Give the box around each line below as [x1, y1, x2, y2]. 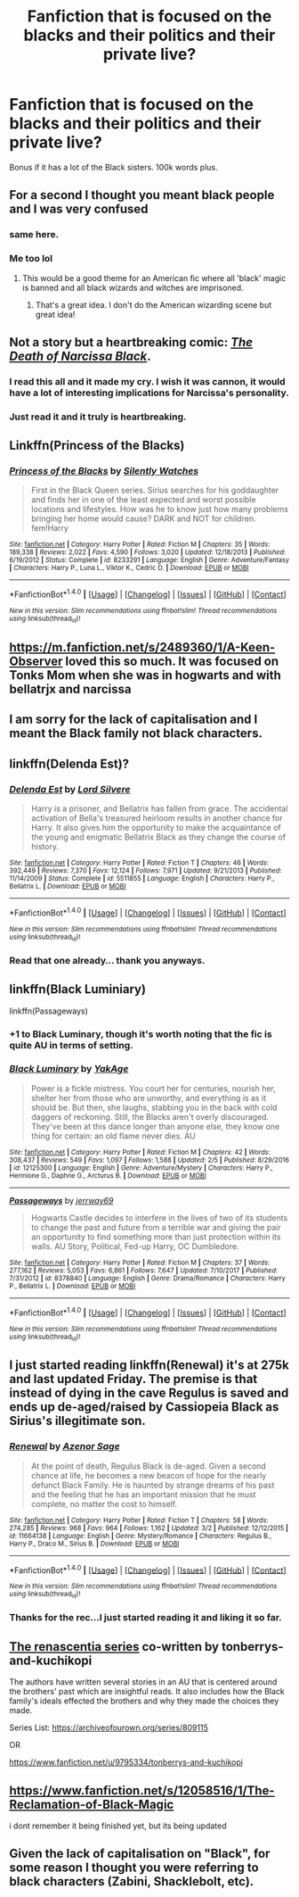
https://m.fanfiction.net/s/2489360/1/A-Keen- [9, 640, 276, 655]
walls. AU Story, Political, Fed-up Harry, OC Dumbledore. [30, 1240, 239, 1251]
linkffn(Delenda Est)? [9, 756, 130, 771]
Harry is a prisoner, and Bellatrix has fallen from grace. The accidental [30, 803, 288, 814]
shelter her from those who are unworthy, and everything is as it [30, 1092, 267, 1103]
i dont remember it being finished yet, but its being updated [9, 1820, 227, 1831]
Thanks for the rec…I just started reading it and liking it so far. [9, 1611, 282, 1624]
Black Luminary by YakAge [9, 1063, 129, 1075]
